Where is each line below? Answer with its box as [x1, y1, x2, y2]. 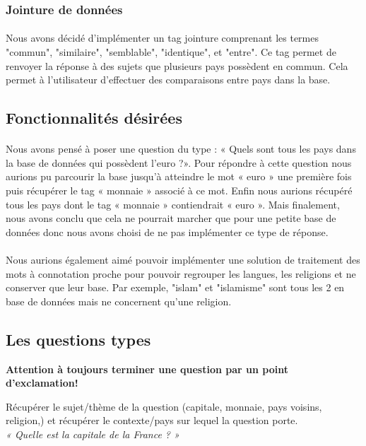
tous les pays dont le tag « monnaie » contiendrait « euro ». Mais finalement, [6, 196, 340, 211]
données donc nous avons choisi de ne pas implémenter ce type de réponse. [6, 224, 329, 239]
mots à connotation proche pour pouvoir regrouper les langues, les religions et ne [6, 266, 356, 281]
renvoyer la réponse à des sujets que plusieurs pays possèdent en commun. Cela [6, 58, 348, 73]
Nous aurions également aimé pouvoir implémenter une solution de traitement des [6, 252, 360, 266]
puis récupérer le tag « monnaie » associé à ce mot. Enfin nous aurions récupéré [6, 182, 353, 197]
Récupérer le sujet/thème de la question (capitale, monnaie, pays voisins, [6, 399, 322, 413]
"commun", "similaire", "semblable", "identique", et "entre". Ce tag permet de [6, 45, 336, 59]
